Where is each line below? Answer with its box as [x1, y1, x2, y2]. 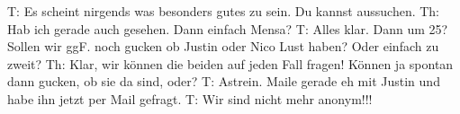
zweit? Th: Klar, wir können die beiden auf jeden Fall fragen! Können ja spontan [7, 54, 454, 73]
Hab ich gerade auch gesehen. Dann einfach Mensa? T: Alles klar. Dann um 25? [7, 19, 448, 38]
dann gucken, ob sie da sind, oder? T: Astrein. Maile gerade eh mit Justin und [7, 72, 440, 91]
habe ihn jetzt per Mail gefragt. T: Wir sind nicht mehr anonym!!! [7, 89, 373, 108]
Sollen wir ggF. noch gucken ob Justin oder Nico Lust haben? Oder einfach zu [7, 37, 439, 56]
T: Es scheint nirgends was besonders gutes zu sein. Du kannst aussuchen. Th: [7, 2, 440, 20]
